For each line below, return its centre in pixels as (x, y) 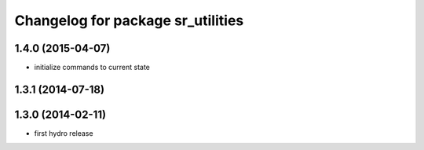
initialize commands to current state (92, 68)
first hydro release (64, 133)
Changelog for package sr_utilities (129, 20)
